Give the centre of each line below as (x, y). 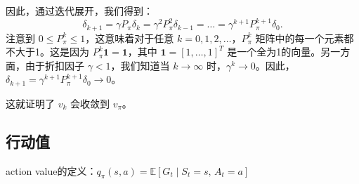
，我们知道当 (140, 65)
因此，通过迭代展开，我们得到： (79, 11)
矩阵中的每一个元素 (300, 38)
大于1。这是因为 (52, 52)
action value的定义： (51, 170)
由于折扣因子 (54, 65)
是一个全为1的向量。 (274, 52)
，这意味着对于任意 (130, 38)
